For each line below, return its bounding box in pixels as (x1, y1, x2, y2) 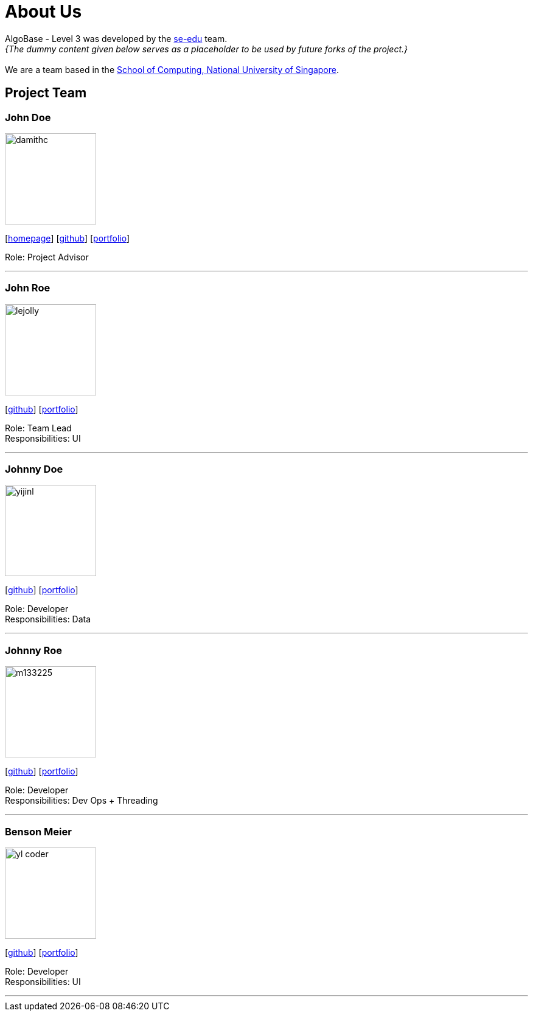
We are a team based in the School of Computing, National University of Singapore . (5, 64, 340, 75)
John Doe (5, 111, 51, 124)
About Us (5, 1, 82, 22)
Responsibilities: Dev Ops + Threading (5, 795, 158, 806)
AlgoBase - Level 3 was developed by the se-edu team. (5, 33, 228, 44)
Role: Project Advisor (5, 251, 89, 262)
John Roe (5, 282, 51, 294)
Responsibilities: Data (5, 614, 91, 625)
